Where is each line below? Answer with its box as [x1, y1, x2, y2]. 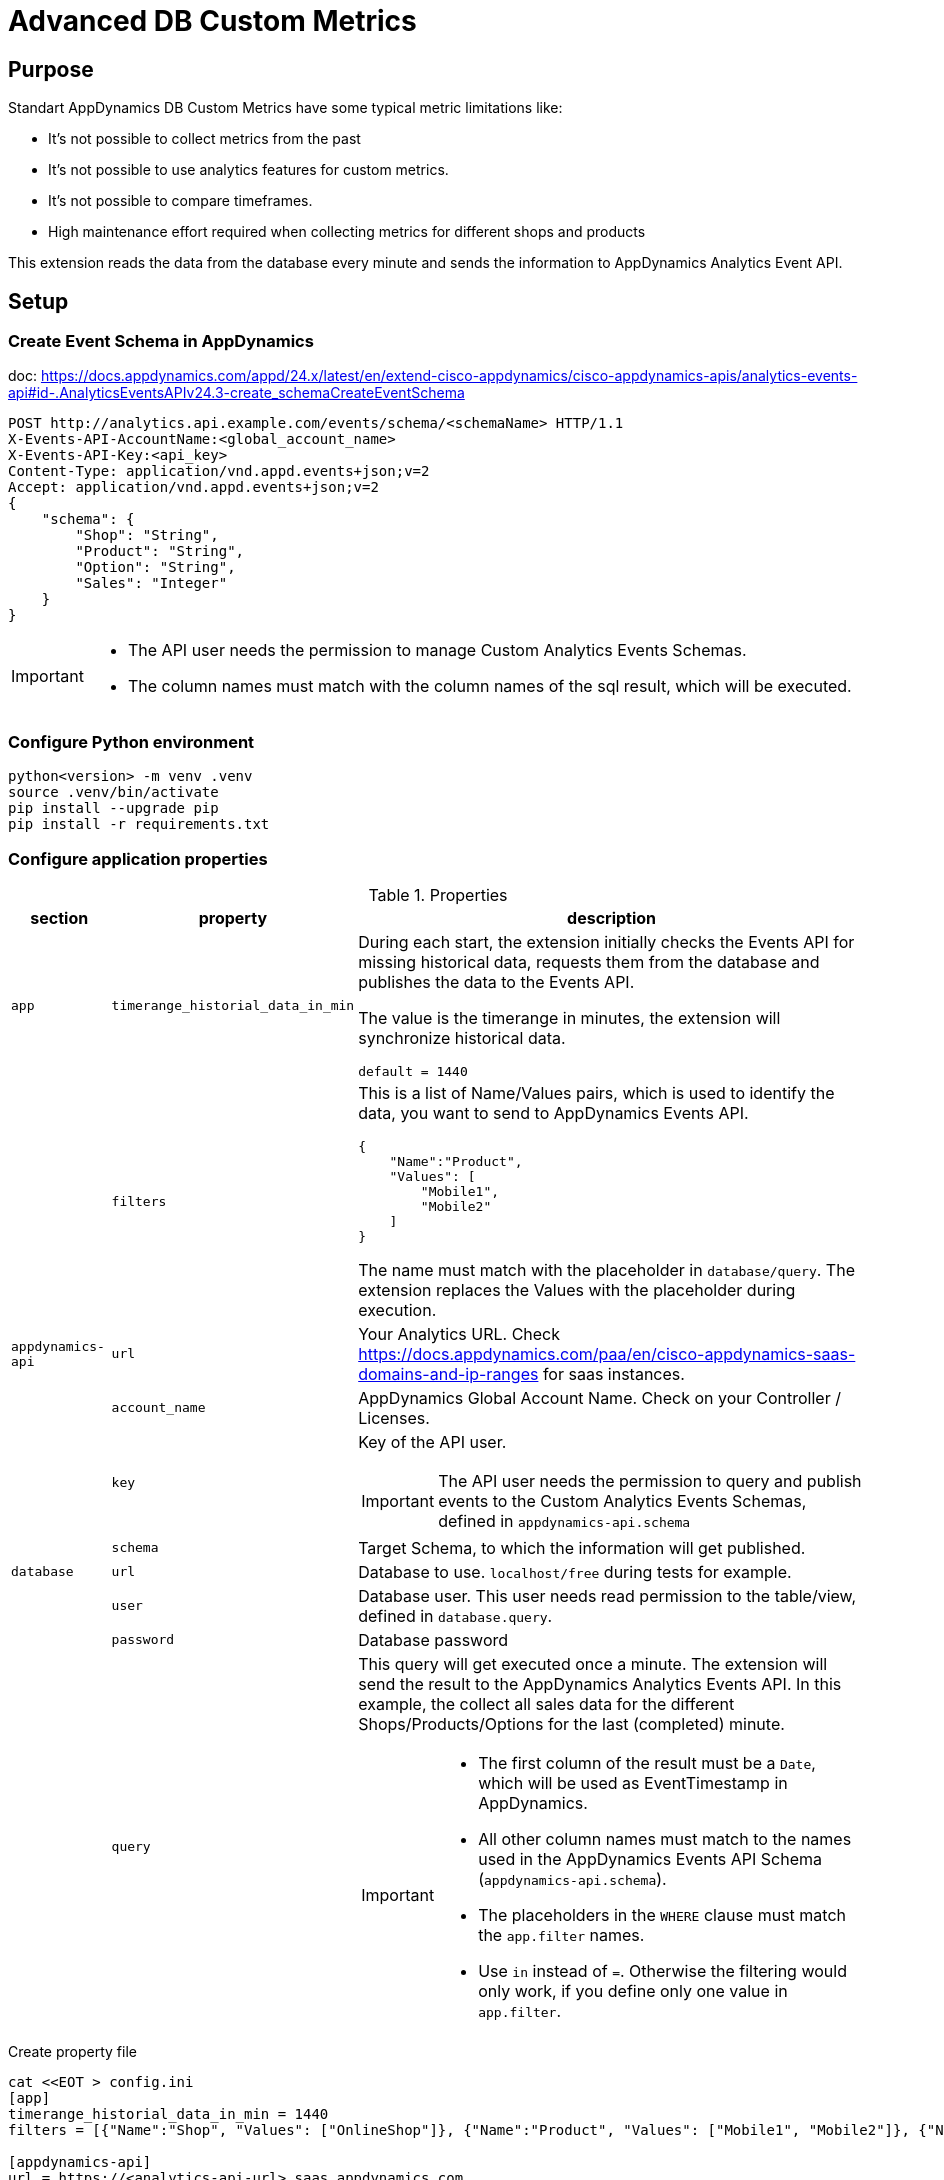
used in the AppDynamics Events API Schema [478, 1848, 822, 1869]
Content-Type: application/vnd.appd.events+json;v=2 [8, 463, 430, 480]
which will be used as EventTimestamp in [478, 1772, 788, 1793]
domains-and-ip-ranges [358, 1363, 539, 1384]
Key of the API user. [358, 1431, 507, 1452]
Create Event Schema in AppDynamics [8, 331, 314, 352]
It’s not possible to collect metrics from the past [48, 130, 361, 148]
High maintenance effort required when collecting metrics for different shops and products [48, 223, 646, 241]
